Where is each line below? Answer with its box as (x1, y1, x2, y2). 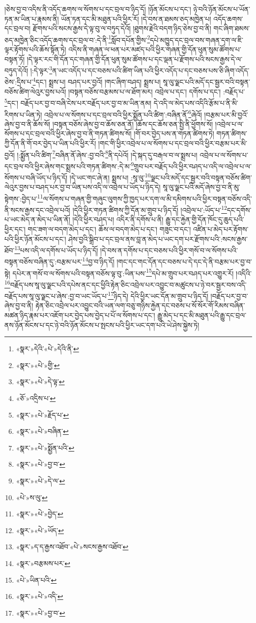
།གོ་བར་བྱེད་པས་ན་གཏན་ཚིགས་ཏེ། (134, 128, 214, 139)
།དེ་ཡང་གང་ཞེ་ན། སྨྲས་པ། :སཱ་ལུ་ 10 (69, 171, 151, 182)
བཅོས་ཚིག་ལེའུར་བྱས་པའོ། (4, 86, 66, 96)
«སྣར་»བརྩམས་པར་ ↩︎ (16, 558, 70, 568)
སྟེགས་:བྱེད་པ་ (4, 193, 37, 203)
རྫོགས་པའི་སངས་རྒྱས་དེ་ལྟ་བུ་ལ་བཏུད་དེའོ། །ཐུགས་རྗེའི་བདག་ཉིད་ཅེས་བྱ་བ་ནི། (32, 23, 211, 33)
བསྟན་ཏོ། (4, 54, 25, 64)
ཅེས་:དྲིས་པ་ (4, 77, 33, 87)
